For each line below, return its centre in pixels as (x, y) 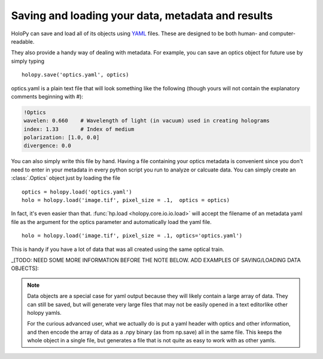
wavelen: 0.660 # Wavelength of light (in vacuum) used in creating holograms (147, 121)
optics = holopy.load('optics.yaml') (77, 192)
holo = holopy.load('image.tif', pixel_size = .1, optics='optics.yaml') (132, 236)
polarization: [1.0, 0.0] (62, 138)
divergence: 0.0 (48, 146)
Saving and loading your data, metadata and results (142, 16)
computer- (283, 33)
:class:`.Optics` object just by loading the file (66, 178)
